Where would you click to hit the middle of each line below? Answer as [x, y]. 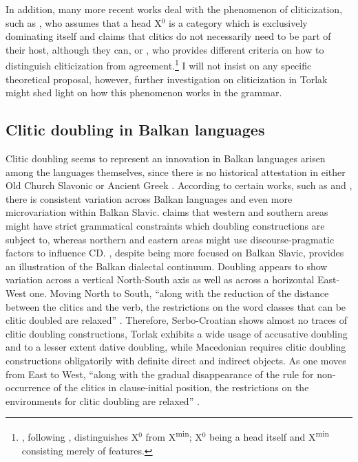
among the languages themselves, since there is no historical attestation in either [176, 172]
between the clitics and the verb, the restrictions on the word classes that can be [176, 306]
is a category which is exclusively [238, 22]
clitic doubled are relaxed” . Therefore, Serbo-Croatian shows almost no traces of [177, 320]
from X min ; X [174, 436]
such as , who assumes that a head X [84, 22]
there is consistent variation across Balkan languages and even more [149, 198]
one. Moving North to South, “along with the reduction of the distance [179, 293]
